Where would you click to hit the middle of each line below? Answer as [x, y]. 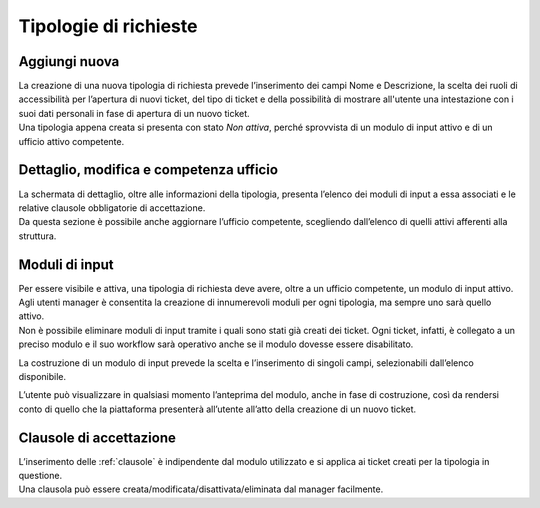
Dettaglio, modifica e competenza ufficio [148, 170]
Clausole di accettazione [97, 437]
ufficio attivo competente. [71, 141]
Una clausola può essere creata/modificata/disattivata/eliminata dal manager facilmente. [201, 489]
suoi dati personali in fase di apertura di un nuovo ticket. [134, 113]
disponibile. [42, 376]
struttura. [37, 236]
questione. [40, 476]
